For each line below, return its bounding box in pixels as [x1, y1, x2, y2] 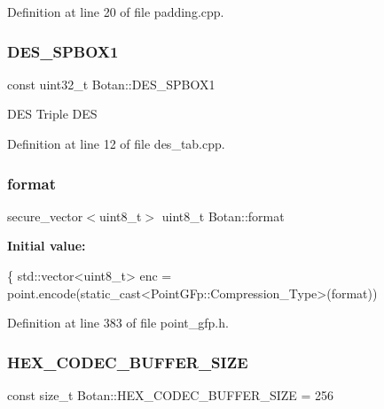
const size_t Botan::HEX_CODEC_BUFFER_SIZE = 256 [7, 386, 334, 404]
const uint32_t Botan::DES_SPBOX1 [7, 74, 216, 93]
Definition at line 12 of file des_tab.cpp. [7, 135, 225, 152]
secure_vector [7, 206, 83, 225]
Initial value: [7, 236, 86, 255]
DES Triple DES [7, 104, 98, 123]
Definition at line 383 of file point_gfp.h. [7, 313, 229, 332]
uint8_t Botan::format [161, 206, 285, 225]
